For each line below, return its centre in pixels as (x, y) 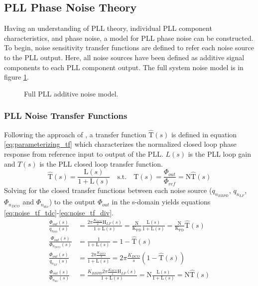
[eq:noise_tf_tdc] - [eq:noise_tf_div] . (59, 212)
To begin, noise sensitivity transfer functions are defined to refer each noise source (129, 48)
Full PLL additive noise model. (71, 93)
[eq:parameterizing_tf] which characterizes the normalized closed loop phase (120, 144)
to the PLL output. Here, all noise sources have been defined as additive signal (124, 57)
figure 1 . (16, 77)
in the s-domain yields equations (161, 202)
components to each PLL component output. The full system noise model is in (124, 67)
